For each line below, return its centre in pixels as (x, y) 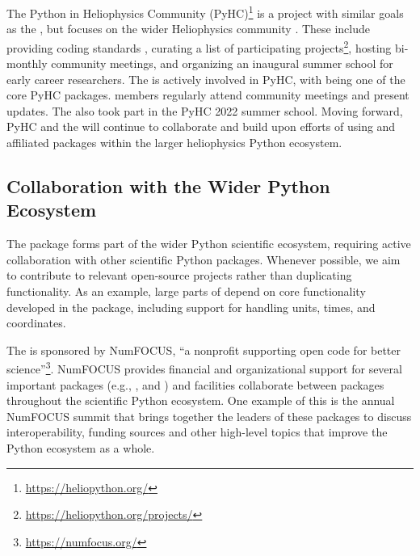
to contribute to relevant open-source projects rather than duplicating (179, 275)
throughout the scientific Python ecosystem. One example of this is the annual (201, 400)
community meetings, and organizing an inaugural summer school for (222, 63)
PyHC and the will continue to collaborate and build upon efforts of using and (201, 126)
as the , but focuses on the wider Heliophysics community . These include (189, 29)
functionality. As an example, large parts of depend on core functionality (186, 291)
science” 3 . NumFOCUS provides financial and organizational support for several (204, 368)
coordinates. (36, 323)
